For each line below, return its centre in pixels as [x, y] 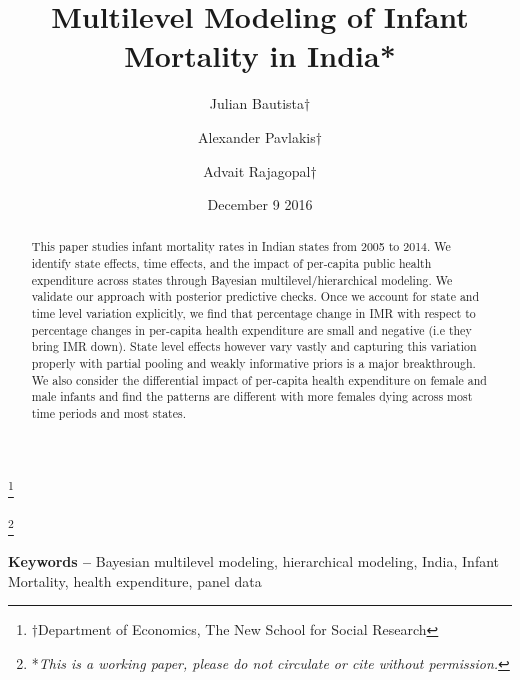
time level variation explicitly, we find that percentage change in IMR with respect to [253, 313]
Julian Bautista [256, 103]
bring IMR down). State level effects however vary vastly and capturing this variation [254, 346]
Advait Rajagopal [257, 170]
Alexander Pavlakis [257, 136]
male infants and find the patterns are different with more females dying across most [252, 396]
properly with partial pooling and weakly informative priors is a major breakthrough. [253, 363]
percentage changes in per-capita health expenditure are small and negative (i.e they [251, 329]
